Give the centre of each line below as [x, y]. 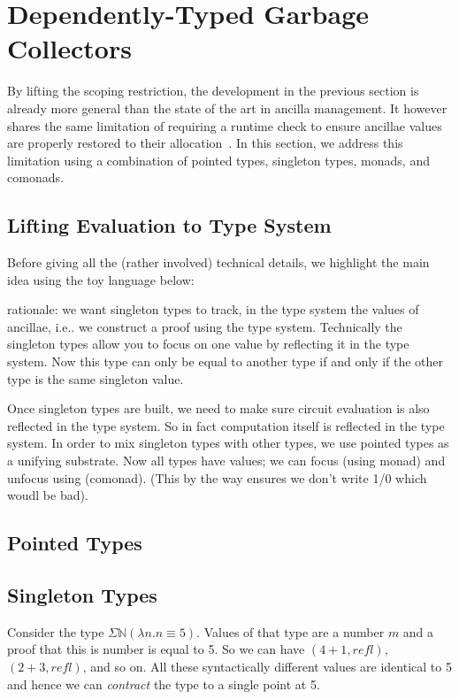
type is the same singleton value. [96, 378]
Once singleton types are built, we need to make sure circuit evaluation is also [218, 408]
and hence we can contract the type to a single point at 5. [164, 684]
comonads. [35, 177]
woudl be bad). [48, 495]
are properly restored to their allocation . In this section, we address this [205, 143]
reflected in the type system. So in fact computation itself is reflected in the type [226, 425]
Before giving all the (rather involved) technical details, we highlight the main [218, 262]
